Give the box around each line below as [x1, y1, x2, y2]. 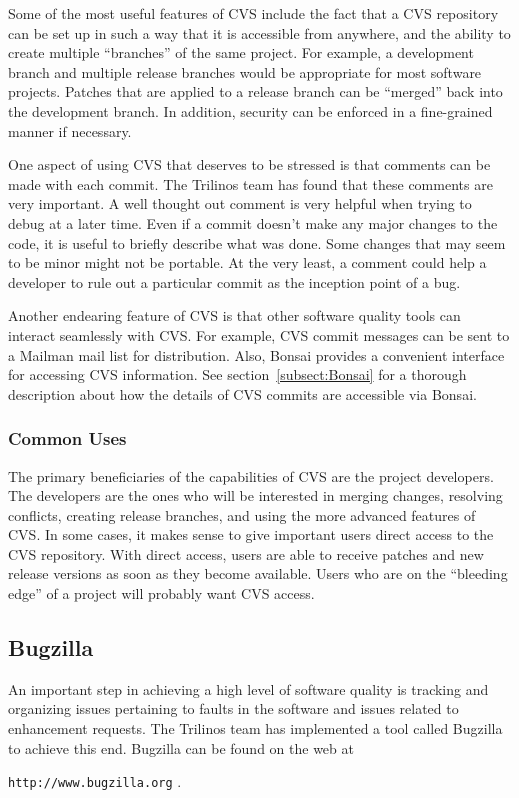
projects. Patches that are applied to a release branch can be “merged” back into [8, 81, 503, 102]
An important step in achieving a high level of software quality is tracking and [8, 678, 489, 699]
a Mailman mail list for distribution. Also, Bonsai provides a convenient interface [8, 344, 505, 365]
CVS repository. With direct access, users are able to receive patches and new [8, 543, 484, 564]
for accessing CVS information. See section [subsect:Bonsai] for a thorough [8, 364, 467, 385]
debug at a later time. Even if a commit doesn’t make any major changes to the [8, 212, 498, 233]
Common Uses [8, 426, 127, 451]
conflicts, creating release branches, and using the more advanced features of [8, 504, 476, 525]
